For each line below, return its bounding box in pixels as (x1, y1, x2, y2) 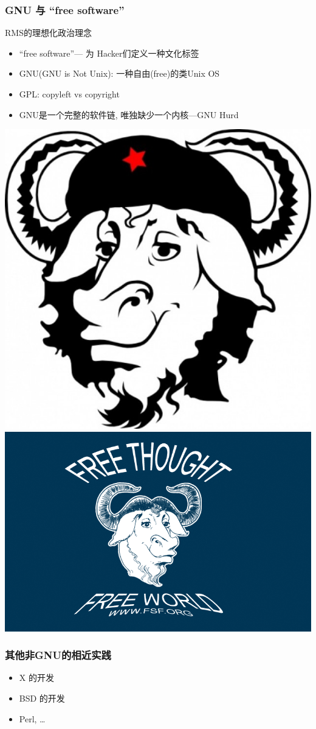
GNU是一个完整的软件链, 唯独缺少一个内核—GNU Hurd (19, 108, 239, 121)
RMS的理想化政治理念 (5, 26, 92, 39)
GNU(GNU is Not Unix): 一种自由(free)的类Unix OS (19, 67, 220, 80)
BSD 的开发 (19, 691, 65, 704)
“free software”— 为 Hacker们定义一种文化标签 (19, 46, 199, 59)
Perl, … (19, 712, 46, 725)
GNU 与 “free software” (5, 2, 125, 17)
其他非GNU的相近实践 (5, 647, 111, 663)
